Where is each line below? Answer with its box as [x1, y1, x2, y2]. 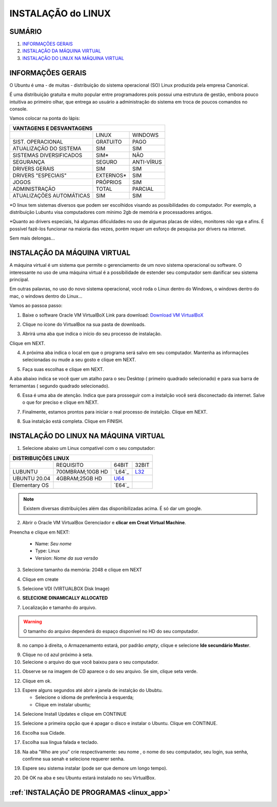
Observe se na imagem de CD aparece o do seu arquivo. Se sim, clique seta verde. [22, 668, 198, 675]
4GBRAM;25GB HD [56, 475, 103, 482]
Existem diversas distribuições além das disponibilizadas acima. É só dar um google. [23, 505, 202, 511]
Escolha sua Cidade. [22, 730, 66, 736]
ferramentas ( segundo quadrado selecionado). [9, 383, 110, 389]
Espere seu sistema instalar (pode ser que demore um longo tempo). [22, 765, 168, 772]
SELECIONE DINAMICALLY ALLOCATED [22, 595, 108, 601]
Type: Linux [35, 548, 60, 554]
